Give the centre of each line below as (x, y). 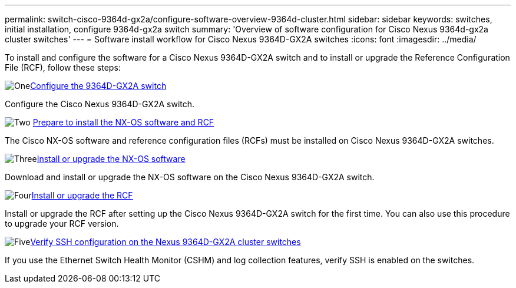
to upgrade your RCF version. (62, 224)
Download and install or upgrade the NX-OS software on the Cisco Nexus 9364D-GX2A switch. (190, 177)
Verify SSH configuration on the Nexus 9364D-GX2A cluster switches (166, 242)
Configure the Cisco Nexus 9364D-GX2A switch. (100, 104)
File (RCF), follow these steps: (63, 67)
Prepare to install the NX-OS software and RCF (123, 122)
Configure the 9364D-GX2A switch (98, 86)
